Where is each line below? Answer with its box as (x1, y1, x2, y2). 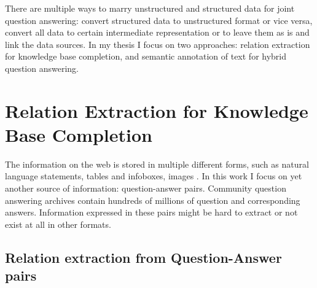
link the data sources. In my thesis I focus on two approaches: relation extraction (5, 37, 310, 50)
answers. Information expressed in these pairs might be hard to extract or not (5, 206, 298, 219)
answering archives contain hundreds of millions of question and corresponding (5, 193, 300, 206)
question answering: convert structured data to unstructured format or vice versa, (5, 14, 313, 26)
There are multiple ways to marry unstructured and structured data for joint (5, 2, 295, 14)
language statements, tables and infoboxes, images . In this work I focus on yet (5, 169, 302, 182)
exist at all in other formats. (5, 217, 111, 230)
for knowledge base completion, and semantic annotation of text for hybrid (5, 50, 287, 63)
